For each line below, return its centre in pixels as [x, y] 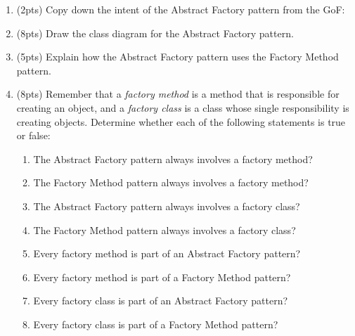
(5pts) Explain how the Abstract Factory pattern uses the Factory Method [177, 57]
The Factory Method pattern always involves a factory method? [171, 182]
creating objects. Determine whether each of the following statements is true [181, 121]
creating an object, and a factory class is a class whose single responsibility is [183, 107]
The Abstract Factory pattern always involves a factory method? [173, 159]
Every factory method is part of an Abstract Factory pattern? [167, 253]
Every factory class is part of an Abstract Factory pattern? [161, 301]
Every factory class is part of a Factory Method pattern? [156, 324]
